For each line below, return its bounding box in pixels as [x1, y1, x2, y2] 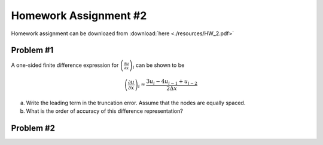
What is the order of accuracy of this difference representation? [26, 107, 184, 115]
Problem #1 [11, 45, 54, 55]
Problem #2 [11, 123, 55, 133]
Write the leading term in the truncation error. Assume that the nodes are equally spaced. [26, 99, 246, 106]
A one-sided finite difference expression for [11, 61, 119, 69]
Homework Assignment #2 [11, 9, 147, 22]
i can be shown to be [132, 61, 185, 70]
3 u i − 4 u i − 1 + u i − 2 [146, 78, 197, 87]
